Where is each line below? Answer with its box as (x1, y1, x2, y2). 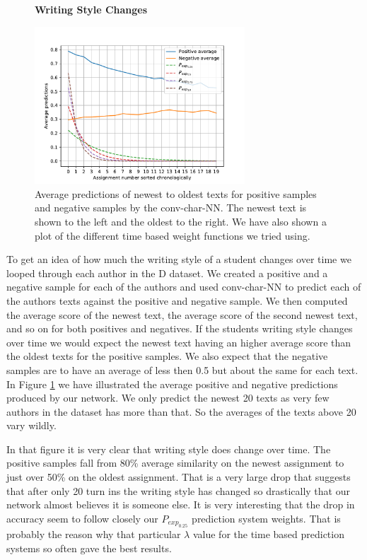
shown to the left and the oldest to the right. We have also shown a (35, 214, 327, 228)
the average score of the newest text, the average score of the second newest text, (6, 307, 358, 322)
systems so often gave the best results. (6, 540, 172, 555)
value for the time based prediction (192, 527, 344, 542)
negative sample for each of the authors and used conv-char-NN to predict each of (6, 279, 361, 294)
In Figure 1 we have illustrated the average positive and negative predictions (6, 376, 338, 391)
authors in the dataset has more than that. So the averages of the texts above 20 (6, 404, 356, 419)
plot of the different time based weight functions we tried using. (35, 228, 310, 243)
